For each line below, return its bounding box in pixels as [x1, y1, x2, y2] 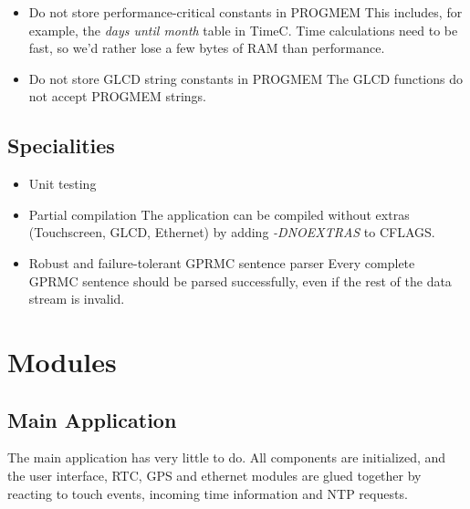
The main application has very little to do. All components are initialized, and [7, 448, 446, 467]
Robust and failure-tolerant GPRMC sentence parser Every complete [28, 253, 415, 272]
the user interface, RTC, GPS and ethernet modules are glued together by [7, 465, 422, 484]
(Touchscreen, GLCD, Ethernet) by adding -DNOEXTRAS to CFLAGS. [28, 223, 435, 242]
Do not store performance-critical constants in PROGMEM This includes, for [28, 3, 463, 21]
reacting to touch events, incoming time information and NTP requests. [7, 483, 408, 503]
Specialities [7, 131, 115, 160]
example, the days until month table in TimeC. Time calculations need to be [28, 20, 458, 39]
